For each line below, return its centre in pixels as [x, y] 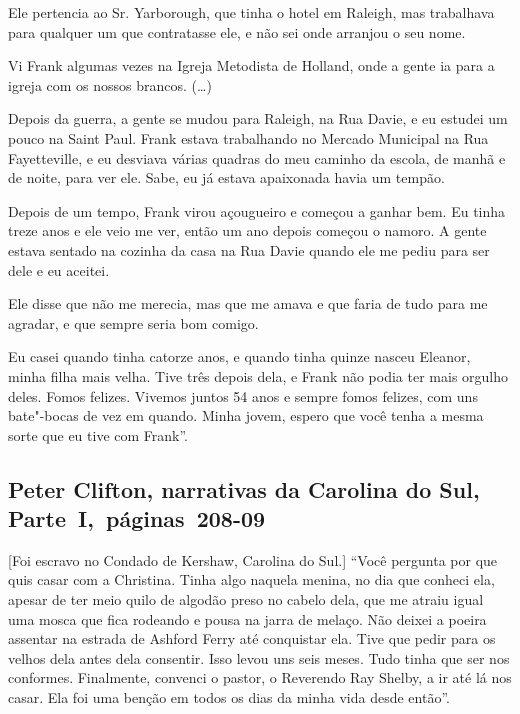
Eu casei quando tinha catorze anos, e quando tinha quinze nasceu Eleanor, [239, 356]
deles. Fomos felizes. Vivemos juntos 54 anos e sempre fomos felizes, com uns [243, 395]
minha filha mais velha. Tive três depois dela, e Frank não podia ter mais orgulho [258, 375]
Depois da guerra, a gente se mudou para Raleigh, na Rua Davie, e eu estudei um [258, 118]
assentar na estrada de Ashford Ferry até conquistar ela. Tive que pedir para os [252, 638]
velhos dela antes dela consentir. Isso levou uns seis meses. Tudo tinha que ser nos [259, 657]
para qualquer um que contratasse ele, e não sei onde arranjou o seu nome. [237, 31]
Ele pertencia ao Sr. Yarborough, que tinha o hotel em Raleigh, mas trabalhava [251, 12]
